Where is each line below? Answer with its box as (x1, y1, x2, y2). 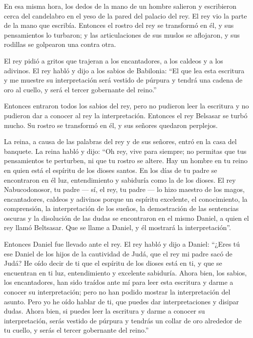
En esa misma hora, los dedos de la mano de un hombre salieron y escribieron (4, 1, 237, 11)
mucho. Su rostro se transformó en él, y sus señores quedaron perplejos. (4, 120, 218, 130)
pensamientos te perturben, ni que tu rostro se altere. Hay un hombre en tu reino (4, 155, 248, 166)
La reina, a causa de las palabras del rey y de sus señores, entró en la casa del (4, 136, 237, 147)
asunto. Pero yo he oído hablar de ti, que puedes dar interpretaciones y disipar (4, 296, 239, 306)
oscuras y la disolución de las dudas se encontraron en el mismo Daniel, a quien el (4, 212, 249, 223)
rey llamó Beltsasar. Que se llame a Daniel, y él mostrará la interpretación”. (4, 222, 231, 232)
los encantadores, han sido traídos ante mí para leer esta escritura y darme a (4, 277, 233, 287)
